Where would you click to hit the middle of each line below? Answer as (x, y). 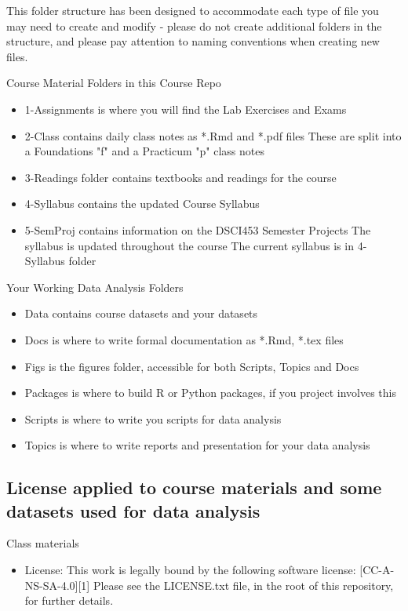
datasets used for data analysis (133, 510)
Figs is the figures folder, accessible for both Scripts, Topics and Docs (192, 366)
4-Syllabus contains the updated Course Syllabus (142, 204)
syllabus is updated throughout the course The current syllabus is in (189, 245)
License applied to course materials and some (194, 487)
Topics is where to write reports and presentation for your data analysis (197, 445)
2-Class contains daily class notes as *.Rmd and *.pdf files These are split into (213, 135)
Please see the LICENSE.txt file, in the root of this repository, (243, 585)
